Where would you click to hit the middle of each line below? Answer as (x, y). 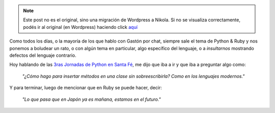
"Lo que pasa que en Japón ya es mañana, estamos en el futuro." (92, 99)
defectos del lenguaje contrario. (43, 55)
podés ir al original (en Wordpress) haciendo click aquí (80, 27)
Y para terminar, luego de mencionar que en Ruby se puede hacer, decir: (86, 88)
